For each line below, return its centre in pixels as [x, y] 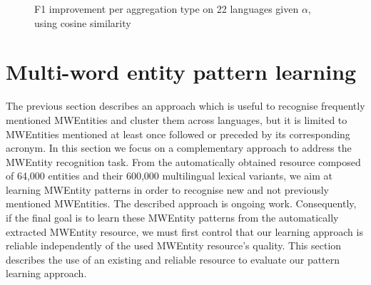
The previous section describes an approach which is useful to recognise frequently [185, 106]
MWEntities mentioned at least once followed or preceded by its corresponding [178, 134]
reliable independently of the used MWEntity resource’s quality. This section [174, 245]
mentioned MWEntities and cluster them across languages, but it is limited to [177, 119]
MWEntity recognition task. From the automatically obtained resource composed [183, 161]
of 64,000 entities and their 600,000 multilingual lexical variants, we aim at [169, 176]
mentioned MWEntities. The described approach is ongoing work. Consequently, [181, 203]
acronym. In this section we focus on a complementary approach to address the [179, 148]
